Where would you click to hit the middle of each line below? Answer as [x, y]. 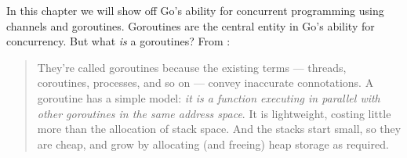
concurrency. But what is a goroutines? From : [118, 41]
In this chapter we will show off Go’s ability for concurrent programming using [195, 10]
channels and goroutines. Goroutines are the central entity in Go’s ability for [191, 25]
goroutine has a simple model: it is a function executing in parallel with [209, 97]
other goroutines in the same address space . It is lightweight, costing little [214, 113]
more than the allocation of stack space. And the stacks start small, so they [219, 129]
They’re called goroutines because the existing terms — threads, [192, 67]
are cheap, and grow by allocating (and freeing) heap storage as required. [213, 144]
